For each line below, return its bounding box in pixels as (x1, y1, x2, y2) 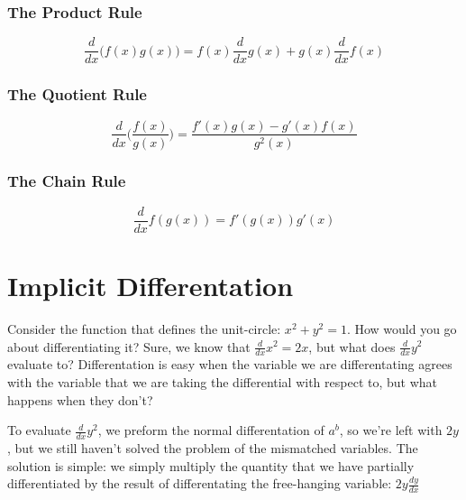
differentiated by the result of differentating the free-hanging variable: (7, 474, 392, 493)
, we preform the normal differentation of (97, 421, 324, 440)
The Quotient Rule (7, 83, 147, 106)
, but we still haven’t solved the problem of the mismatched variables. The (7, 439, 418, 457)
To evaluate (7, 421, 71, 440)
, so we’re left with (339, 421, 443, 440)
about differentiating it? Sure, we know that (7, 337, 251, 356)
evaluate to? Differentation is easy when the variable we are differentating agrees (7, 355, 452, 374)
